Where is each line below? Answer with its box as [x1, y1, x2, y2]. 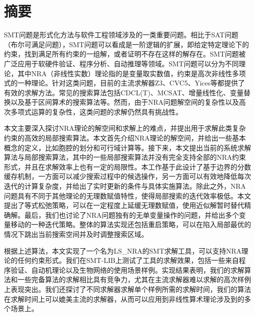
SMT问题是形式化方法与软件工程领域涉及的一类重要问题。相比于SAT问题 [4, 29, 238, 40]
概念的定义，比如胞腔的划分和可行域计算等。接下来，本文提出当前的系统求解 [4, 142, 251, 152]
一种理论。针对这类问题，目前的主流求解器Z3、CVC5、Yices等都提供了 [17, 78, 245, 88]
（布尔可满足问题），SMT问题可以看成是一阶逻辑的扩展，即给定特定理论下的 [4, 39, 249, 49]
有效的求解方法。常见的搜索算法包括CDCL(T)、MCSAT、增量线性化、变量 [4, 87, 244, 97]
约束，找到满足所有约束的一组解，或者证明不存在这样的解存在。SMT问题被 [4, 49, 246, 59]
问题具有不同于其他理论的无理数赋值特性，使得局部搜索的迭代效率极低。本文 [4, 190, 251, 201]
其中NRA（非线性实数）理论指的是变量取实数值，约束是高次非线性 [17, 68, 232, 78]
